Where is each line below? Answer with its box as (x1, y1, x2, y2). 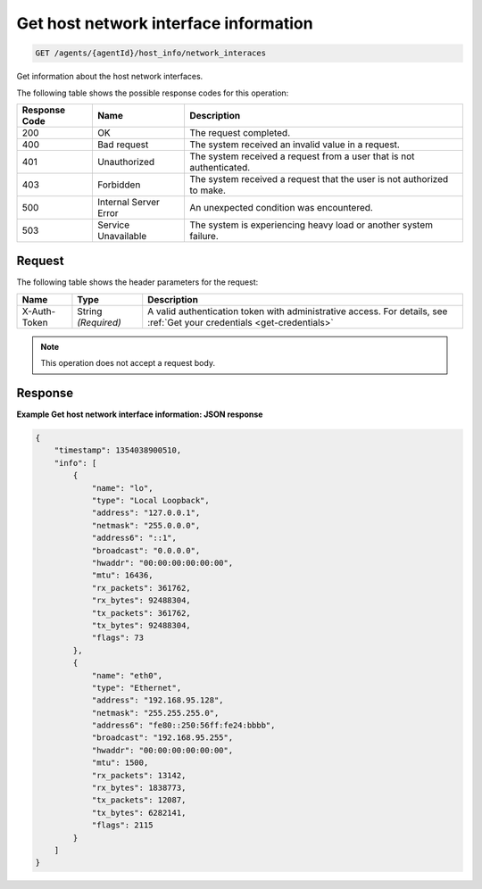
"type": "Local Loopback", (91, 495, 210, 506)
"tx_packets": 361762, (91, 608, 191, 618)
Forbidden (96, 179, 141, 191)
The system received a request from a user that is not (188, 150, 415, 162)
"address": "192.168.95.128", (91, 695, 224, 705)
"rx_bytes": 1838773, (91, 783, 187, 793)
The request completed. (188, 126, 291, 138)
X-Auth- (21, 304, 56, 317)
